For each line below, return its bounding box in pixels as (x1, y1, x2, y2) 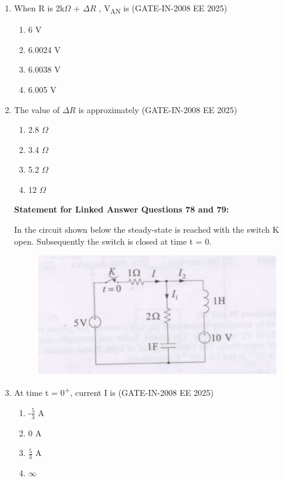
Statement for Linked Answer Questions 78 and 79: (14, 203, 229, 215)
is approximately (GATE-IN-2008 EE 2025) (78, 103, 238, 115)
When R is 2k (14, 2, 65, 14)
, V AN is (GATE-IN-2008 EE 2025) (99, 2, 227, 15)
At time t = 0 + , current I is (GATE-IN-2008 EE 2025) (14, 385, 214, 399)
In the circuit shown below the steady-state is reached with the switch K (14, 223, 279, 236)
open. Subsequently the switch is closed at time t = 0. (14, 235, 212, 247)
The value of (14, 103, 60, 115)
